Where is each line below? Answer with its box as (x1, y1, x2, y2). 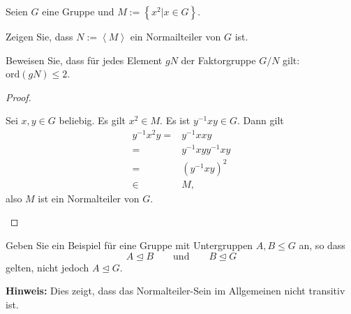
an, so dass (299, 237, 345, 252)
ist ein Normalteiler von (38, 190, 140, 205)
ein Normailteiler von (130, 29, 221, 43)
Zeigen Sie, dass (6, 29, 73, 43)
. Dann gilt (237, 113, 284, 128)
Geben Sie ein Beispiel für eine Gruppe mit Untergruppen (6, 237, 253, 252)
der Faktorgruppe (181, 52, 256, 67)
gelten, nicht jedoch (6, 260, 89, 274)
